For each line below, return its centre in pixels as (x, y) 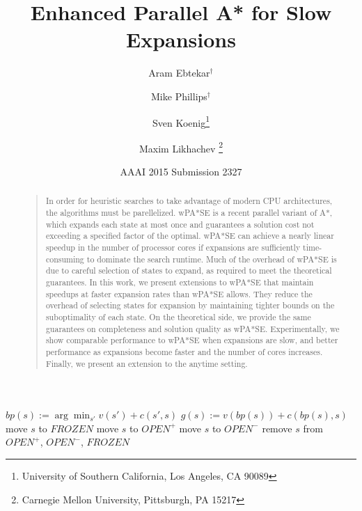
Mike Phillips (179, 96)
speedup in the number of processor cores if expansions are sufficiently (173, 247)
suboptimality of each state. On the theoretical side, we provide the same (178, 316)
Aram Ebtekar (179, 73)
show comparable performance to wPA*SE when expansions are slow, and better (192, 340)
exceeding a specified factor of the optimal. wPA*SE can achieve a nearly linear (190, 236)
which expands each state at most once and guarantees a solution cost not (180, 224)
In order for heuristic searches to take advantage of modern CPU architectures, (189, 201)
